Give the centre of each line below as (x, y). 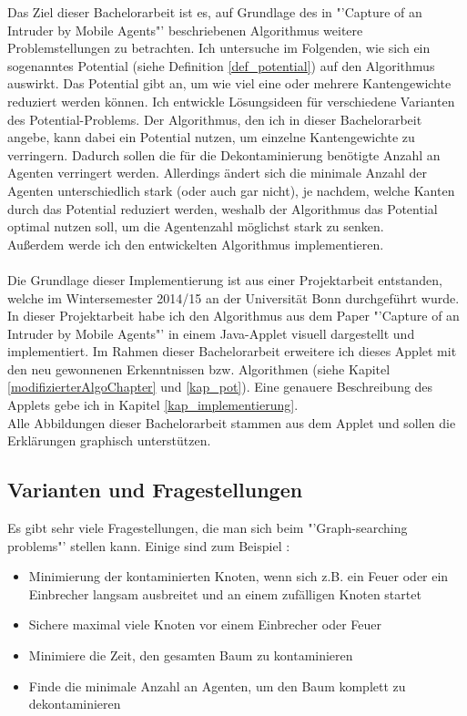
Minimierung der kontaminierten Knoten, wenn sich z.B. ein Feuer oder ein (239, 576)
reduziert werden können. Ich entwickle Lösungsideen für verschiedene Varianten (231, 101)
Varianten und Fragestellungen (155, 490)
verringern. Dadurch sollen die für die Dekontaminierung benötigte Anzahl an (224, 154)
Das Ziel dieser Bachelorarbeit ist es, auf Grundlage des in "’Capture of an (215, 12)
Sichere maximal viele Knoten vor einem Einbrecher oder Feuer (205, 624)
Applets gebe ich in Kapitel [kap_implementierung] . (153, 405)
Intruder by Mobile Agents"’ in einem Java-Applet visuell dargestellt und (211, 333)
